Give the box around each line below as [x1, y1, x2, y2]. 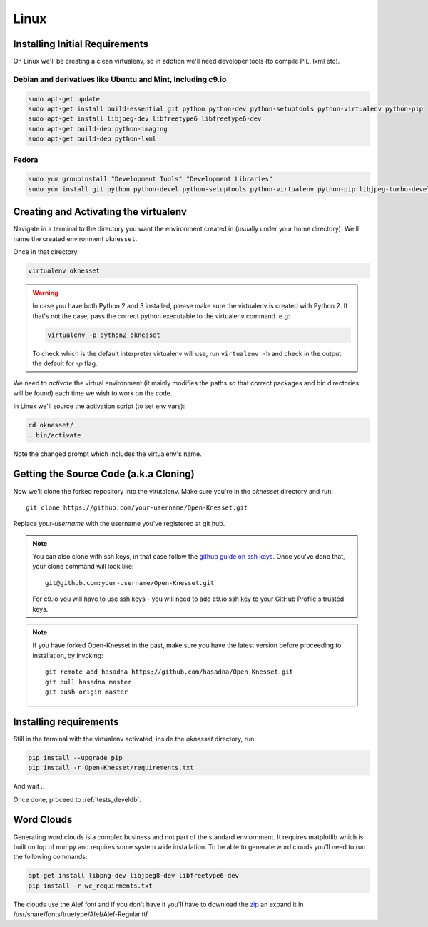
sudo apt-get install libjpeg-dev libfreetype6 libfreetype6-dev [28, 115, 262, 123]
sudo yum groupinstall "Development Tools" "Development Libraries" [28, 175, 273, 183]
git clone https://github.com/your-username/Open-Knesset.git [26, 503, 248, 512]
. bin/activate [28, 431, 81, 439]
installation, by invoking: [32, 651, 103, 659]
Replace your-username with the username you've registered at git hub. [13, 520, 225, 528]
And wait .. [13, 782, 45, 791]
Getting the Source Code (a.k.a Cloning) [13, 468, 195, 480]
